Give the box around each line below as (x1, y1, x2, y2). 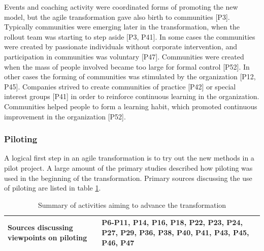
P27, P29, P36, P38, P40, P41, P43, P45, (102, 227, 249, 237)
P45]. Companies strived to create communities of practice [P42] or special (4, 81, 236, 91)
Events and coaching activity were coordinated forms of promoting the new (4, 2, 238, 12)
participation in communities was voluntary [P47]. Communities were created (4, 51, 244, 61)
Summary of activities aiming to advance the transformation (38, 199, 226, 210)
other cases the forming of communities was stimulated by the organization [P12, (4, 71, 256, 82)
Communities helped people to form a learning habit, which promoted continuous (4, 101, 257, 111)
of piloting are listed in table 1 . (4, 182, 101, 193)
